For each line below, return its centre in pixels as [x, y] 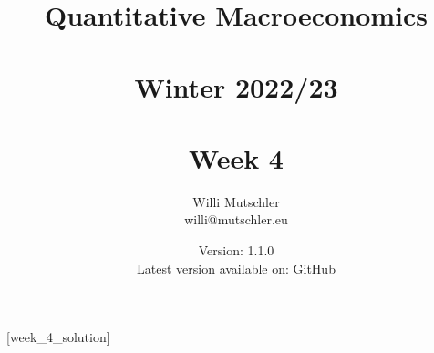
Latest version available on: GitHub [236, 268]
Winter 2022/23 [236, 86]
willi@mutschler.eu [236, 219]
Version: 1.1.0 [236, 250]
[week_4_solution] [58, 337]
